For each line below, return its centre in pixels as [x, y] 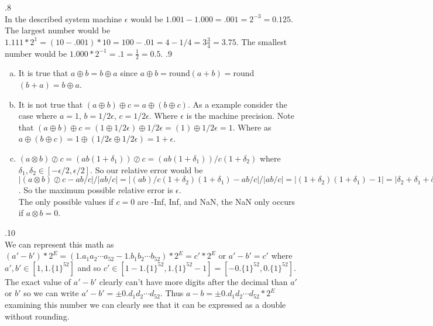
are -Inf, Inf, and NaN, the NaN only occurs [216, 201]
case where [38, 116]
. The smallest [262, 41]
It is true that [43, 73]
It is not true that [51, 104]
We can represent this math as [59, 244]
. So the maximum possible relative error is [96, 190]
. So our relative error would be [147, 169]
